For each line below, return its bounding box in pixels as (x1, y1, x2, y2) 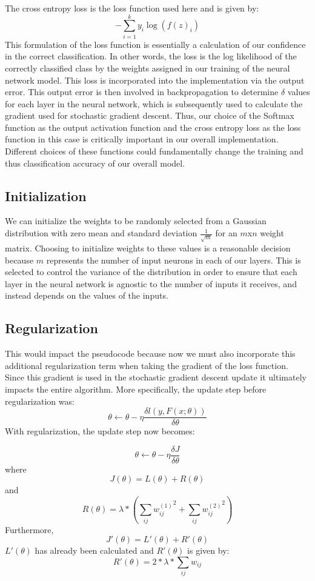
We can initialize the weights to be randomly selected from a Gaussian (5, 214, 267, 227)
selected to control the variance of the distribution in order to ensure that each (5, 265, 297, 278)
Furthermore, (5, 523, 54, 536)
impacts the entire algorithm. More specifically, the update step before (5, 382, 267, 395)
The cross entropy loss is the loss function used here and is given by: (5, 2, 259, 14)
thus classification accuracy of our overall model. (5, 156, 185, 169)
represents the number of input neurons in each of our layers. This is (46, 253, 301, 266)
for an (215, 227, 237, 239)
